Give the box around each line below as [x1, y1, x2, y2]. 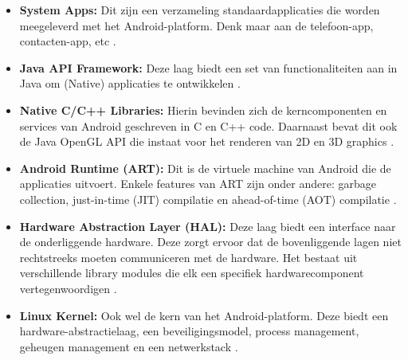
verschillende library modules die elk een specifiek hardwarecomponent [19, 264, 364, 281]
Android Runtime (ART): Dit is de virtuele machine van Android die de [19, 159, 391, 176]
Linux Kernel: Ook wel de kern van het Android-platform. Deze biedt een [19, 307, 389, 323]
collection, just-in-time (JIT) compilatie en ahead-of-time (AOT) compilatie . [19, 190, 397, 207]
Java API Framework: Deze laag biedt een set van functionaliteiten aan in [19, 59, 398, 76]
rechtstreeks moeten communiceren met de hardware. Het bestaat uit [19, 248, 358, 265]
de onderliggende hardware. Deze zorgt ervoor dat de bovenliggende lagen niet [19, 233, 402, 250]
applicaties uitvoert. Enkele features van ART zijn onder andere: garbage [19, 175, 376, 192]
